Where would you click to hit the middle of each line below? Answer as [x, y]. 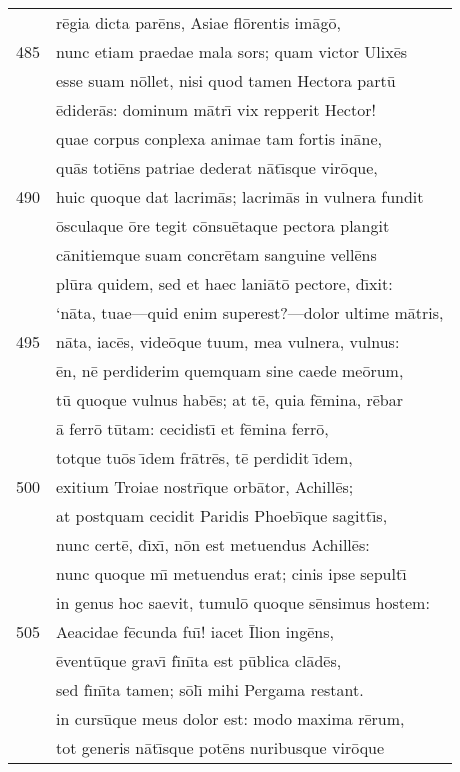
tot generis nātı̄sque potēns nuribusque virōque [220, 747]
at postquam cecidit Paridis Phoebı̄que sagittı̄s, [222, 515]
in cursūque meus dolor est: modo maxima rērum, [230, 718]
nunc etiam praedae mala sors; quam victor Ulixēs [232, 51]
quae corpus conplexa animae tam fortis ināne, [219, 138]
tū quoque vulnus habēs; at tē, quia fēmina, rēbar [229, 399]
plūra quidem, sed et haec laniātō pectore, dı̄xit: [224, 283]
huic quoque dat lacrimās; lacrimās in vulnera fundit [240, 196]
